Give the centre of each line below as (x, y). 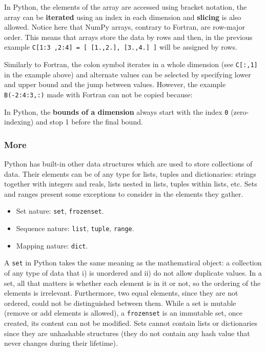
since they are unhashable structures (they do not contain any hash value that (127, 333)
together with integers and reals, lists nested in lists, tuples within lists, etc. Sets (131, 184)
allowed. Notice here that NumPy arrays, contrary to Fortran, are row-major (125, 27)
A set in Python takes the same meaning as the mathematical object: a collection (133, 263)
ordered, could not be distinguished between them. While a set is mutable (120, 303)
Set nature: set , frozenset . (60, 211)
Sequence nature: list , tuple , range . (75, 228)
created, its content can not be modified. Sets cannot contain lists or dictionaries (131, 323)
